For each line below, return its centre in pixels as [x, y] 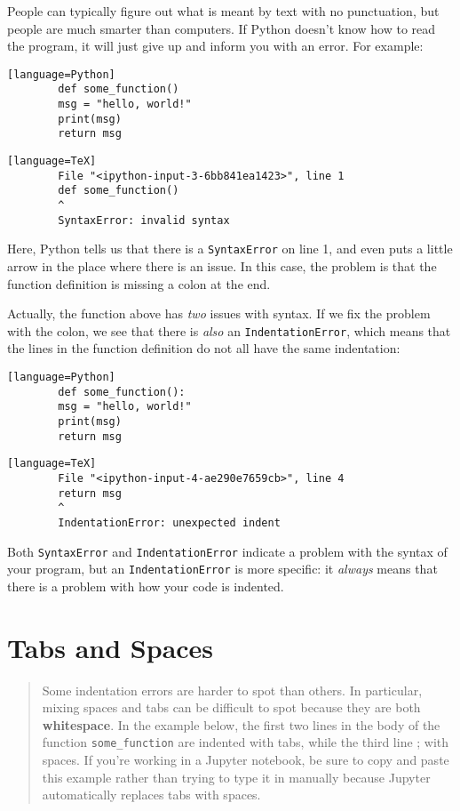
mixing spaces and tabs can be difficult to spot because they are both [231, 707]
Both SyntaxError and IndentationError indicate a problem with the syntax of [227, 551]
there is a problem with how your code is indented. [146, 586]
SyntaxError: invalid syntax [144, 220]
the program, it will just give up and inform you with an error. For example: [215, 46]
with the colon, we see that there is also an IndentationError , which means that [229, 330]
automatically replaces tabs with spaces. [151, 795]
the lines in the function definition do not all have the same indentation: [204, 348]
